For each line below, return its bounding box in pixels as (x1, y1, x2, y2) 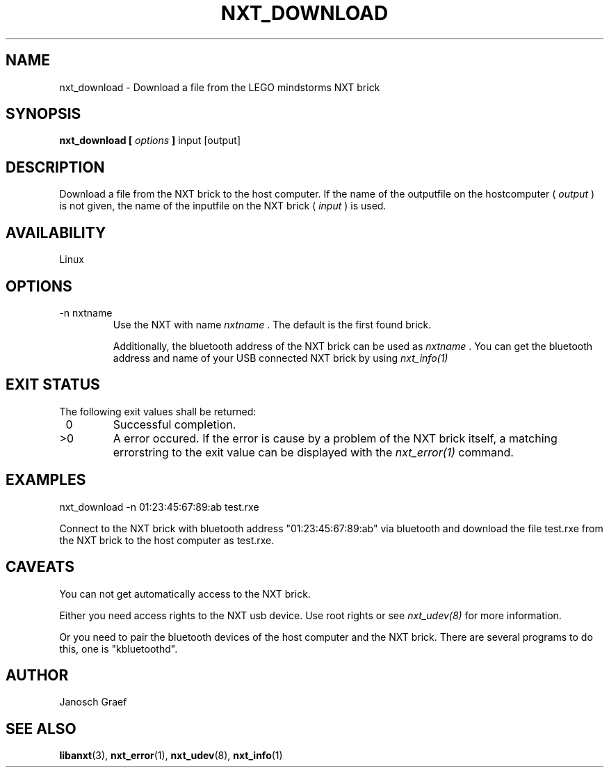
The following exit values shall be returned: (59, 405, 257, 417)
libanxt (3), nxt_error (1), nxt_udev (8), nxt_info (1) (59, 749, 283, 762)
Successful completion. (113, 417, 236, 431)
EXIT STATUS (6, 376, 100, 394)
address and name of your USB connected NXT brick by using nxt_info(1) (113, 351, 448, 364)
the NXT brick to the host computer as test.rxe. (59, 534, 275, 546)
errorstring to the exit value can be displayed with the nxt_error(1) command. (113, 445, 514, 459)
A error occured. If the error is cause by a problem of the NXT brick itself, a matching (113, 431, 558, 445)
